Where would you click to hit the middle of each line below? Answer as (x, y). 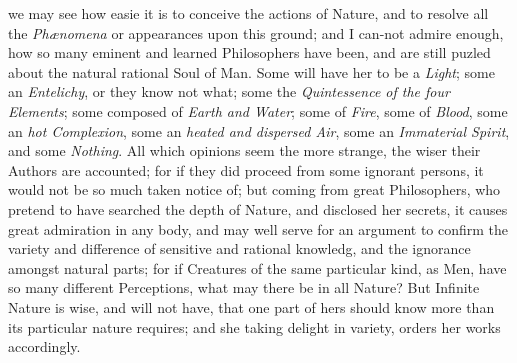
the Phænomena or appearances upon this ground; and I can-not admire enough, (256, 32)
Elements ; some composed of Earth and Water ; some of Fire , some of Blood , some (258, 110)
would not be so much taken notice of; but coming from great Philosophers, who (254, 189)
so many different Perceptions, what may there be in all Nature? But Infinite (244, 287)
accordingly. (44, 346)
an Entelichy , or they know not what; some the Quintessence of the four (229, 91)
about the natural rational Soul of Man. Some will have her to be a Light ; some (251, 71)
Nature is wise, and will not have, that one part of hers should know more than (251, 306)
